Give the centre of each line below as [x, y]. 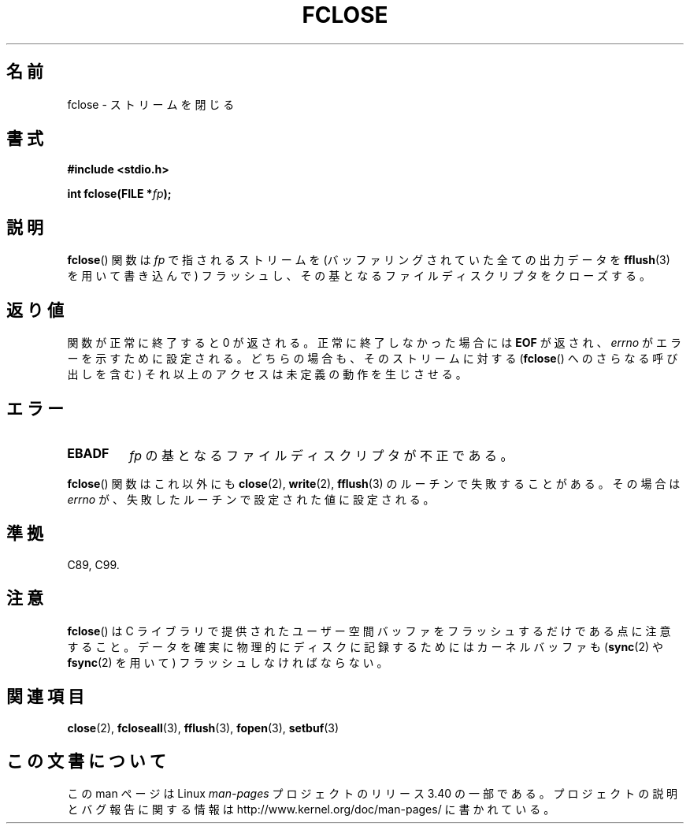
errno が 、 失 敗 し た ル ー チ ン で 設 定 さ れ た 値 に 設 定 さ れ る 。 [251, 499]
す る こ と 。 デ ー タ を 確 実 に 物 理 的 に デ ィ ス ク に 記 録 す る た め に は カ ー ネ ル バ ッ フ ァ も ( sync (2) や [365, 646]
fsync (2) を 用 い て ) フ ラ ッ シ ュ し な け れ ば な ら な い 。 [228, 662]
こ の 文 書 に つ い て [86, 761]
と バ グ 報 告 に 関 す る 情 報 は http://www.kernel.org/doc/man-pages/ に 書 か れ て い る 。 [311, 810]
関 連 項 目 [45, 697]
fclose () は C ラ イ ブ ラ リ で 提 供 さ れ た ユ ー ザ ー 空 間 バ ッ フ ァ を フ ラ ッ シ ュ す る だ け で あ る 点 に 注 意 [369, 631]
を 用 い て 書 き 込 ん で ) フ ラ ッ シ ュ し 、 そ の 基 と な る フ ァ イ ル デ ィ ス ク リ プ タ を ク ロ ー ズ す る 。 [359, 276]
